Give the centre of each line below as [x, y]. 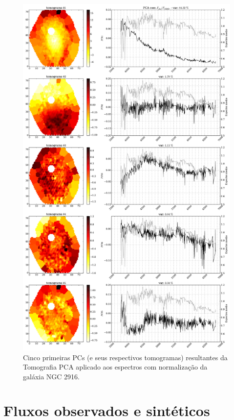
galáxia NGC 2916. [51, 376]
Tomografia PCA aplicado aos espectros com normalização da [115, 367]
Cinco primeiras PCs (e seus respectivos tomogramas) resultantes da [125, 357]
